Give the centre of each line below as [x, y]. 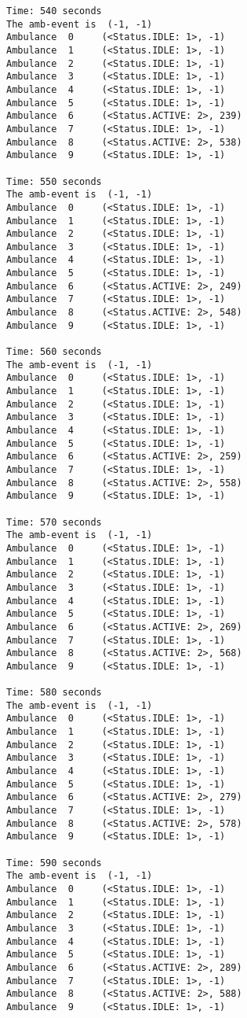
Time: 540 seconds [54, 11]
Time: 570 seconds [54, 522]
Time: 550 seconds [54, 181]
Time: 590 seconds [54, 863]
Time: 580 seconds [54, 693]
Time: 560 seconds [54, 352]
